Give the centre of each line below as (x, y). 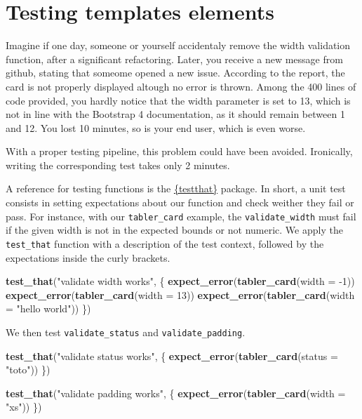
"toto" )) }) (28, 370)
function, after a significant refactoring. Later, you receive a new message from (174, 59)
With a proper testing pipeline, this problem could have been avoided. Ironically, (179, 151)
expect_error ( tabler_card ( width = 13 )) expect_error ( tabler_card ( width (180, 294)
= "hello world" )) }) (48, 308)
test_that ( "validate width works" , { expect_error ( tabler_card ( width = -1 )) (180, 281)
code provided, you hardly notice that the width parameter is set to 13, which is (178, 100)
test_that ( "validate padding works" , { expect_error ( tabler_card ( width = (176, 393)
